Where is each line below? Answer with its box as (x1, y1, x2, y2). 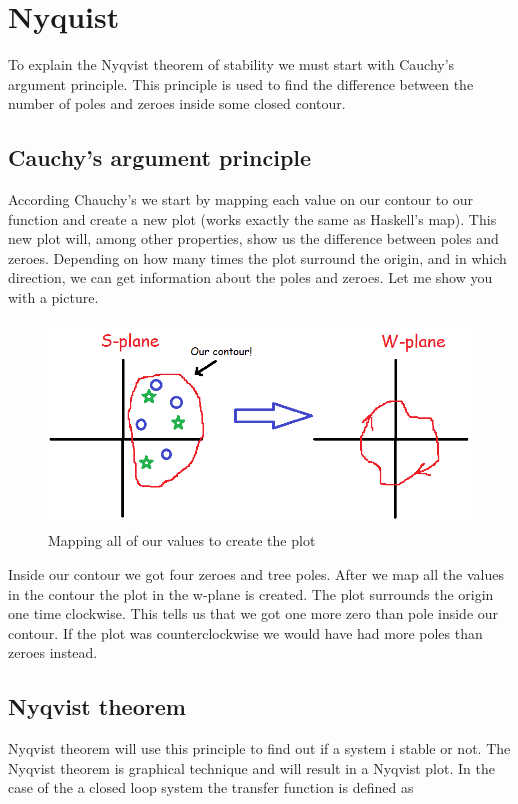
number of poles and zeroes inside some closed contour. (8, 93, 346, 114)
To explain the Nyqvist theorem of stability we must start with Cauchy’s (8, 54, 455, 75)
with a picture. (8, 287, 99, 308)
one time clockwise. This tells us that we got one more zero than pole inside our (8, 603, 499, 624)
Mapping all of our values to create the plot (48, 530, 316, 551)
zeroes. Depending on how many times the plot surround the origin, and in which (8, 247, 507, 268)
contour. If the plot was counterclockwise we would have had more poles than (8, 622, 483, 643)
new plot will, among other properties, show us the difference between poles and (8, 228, 499, 249)
